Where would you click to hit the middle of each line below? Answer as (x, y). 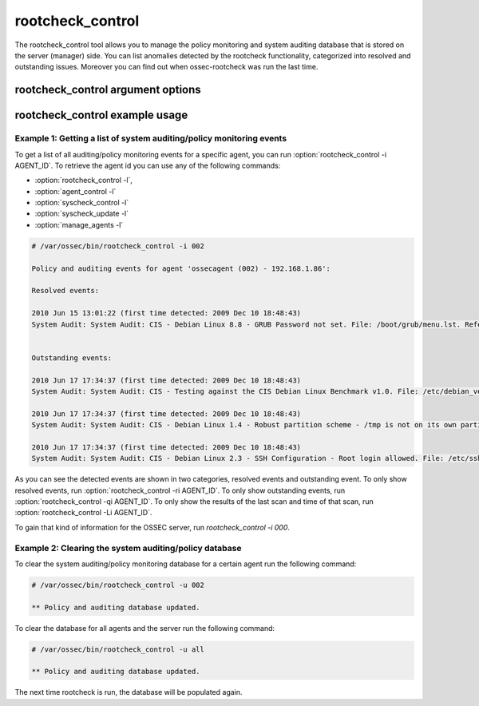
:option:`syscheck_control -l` (82, 203)
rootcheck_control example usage (101, 115)
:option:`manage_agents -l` (79, 224)
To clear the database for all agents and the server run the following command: (145, 628)
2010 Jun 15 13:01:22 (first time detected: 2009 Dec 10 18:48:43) (166, 313)
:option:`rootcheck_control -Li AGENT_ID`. (83, 513)
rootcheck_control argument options (108, 90)
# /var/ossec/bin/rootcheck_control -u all (118, 649)
